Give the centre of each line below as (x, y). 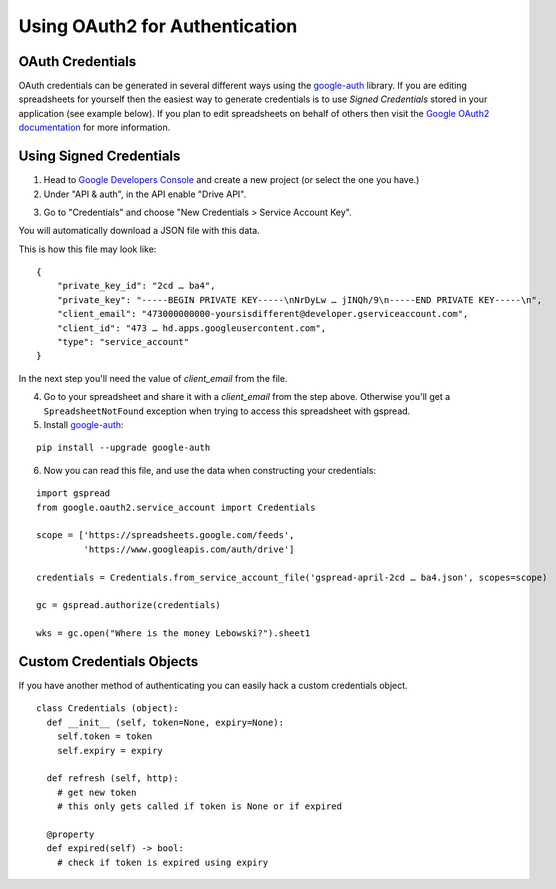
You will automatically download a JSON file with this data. (139, 231)
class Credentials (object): (107, 708)
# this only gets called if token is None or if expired (199, 806)
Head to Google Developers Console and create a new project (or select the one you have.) (231, 180)
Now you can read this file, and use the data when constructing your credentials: (210, 470)
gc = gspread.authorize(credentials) (129, 605)
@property (70, 834)
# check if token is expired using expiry (162, 862)
